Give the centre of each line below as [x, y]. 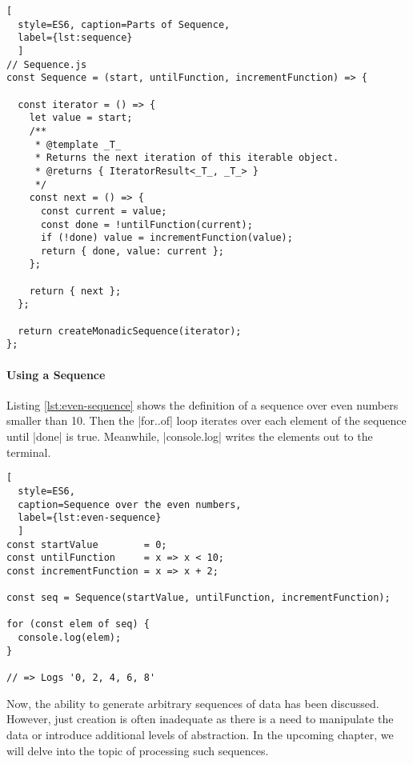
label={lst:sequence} [75, 38]
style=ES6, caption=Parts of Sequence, [124, 24]
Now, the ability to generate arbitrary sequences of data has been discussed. [193, 703]
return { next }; [75, 291]
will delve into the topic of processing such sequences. [138, 750]
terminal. [29, 452]
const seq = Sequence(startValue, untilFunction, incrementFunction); [198, 598]
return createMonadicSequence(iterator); [130, 331]
